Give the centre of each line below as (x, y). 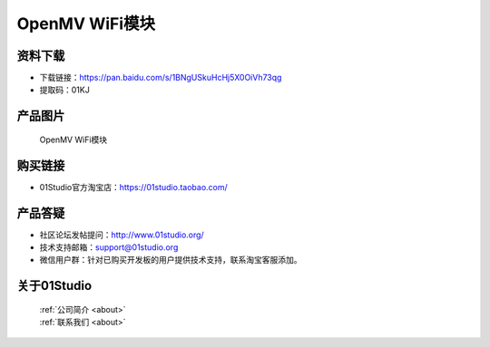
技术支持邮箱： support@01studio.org (109, 247)
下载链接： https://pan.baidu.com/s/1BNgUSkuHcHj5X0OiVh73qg (161, 78)
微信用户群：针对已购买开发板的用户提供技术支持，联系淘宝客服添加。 (171, 260)
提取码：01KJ (64, 90)
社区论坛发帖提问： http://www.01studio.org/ (122, 235)
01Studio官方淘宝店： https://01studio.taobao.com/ (134, 187)
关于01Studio (54, 286)
